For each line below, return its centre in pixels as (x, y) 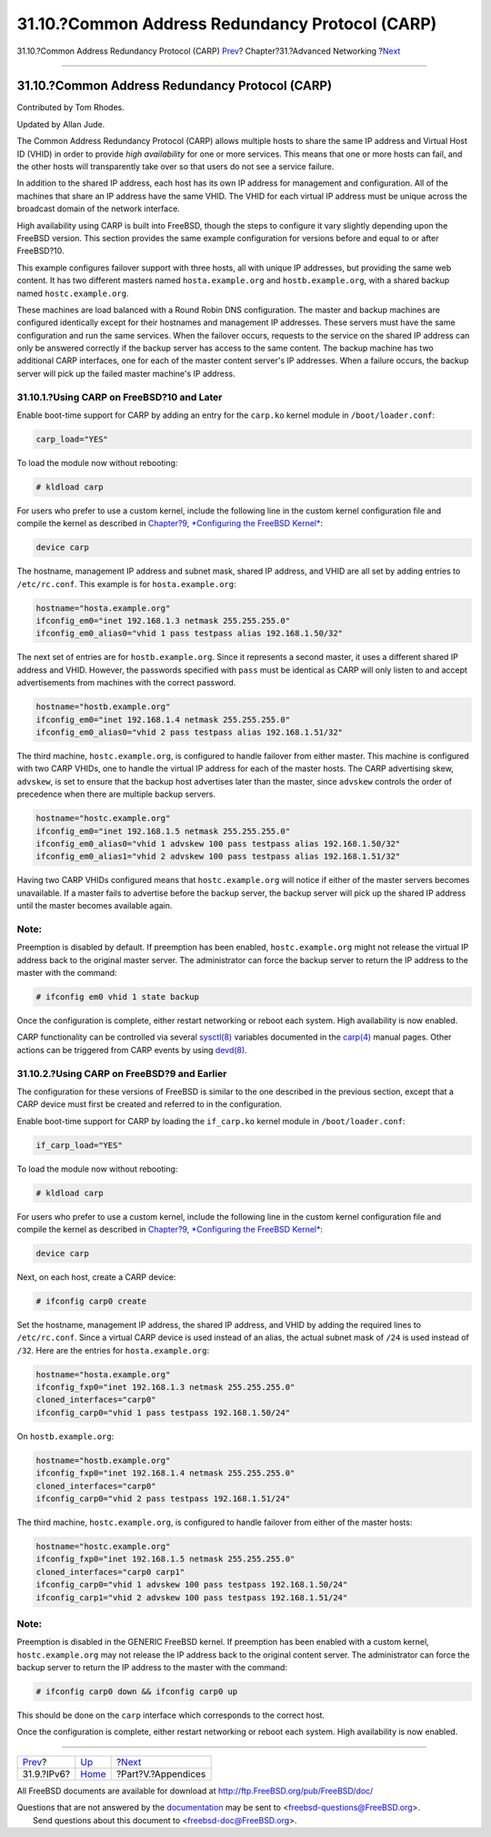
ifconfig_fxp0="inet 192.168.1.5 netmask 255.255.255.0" (165, 1559)
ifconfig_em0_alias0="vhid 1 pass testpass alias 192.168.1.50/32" (190, 634)
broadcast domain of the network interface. (99, 208)
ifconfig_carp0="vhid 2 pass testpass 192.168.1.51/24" (163, 1499)
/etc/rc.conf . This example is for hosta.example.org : (126, 584)
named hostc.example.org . (73, 293)
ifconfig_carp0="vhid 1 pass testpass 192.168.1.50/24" (163, 1412)
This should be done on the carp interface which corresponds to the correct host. (171, 1715)
